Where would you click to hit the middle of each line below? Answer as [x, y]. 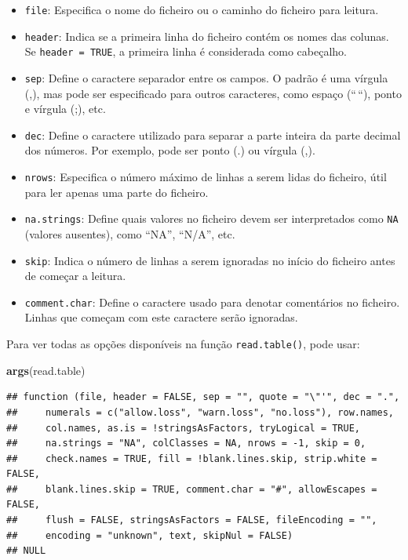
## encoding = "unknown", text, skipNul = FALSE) [150, 535]
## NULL [26, 551]
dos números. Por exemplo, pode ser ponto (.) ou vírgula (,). [170, 150]
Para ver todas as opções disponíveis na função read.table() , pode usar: [183, 344]
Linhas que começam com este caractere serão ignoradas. [161, 317]
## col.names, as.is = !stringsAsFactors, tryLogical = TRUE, [184, 428]
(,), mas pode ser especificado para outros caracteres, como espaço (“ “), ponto [213, 93]
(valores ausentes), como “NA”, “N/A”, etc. [130, 233]
